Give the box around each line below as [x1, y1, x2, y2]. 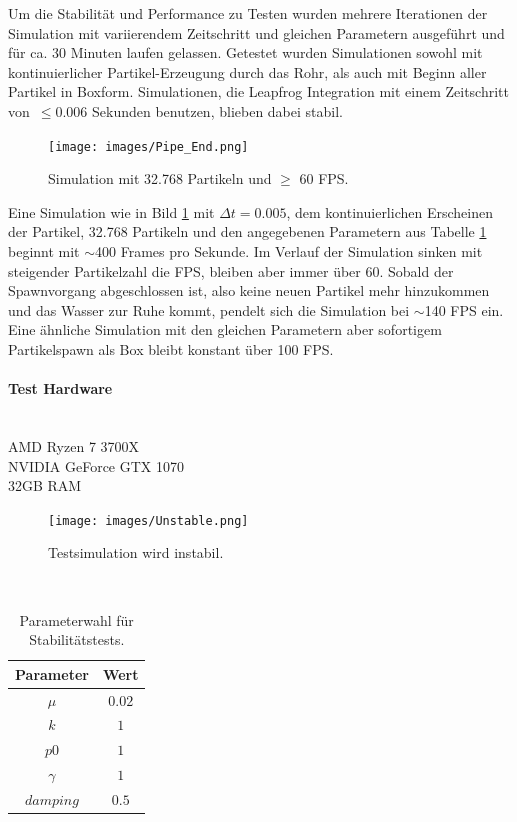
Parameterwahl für [19, 609, 134, 630]
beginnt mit [8, 241, 80, 261]
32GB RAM [8, 475, 82, 496]
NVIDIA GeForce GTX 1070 [8, 455, 184, 476]
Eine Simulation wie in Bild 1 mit [8, 201, 215, 222]
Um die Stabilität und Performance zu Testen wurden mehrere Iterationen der [8, 3, 488, 23]
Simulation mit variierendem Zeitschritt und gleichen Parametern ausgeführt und [8, 22, 505, 43]
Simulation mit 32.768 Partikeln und [48, 168, 272, 189]
